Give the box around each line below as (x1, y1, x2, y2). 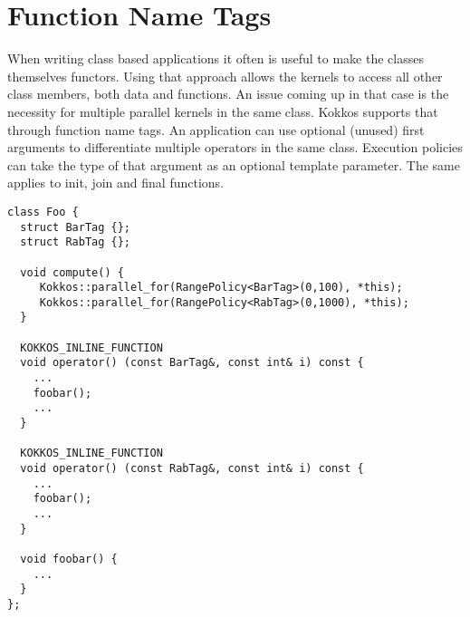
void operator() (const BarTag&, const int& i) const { (20, 356, 364, 370)
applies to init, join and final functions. (7, 173, 224, 192)
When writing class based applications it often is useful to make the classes (7, 49, 424, 68)
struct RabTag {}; (20, 236, 131, 249)
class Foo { (7, 205, 79, 218)
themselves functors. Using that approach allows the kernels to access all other (7, 66, 443, 85)
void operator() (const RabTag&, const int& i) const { (20, 462, 364, 476)
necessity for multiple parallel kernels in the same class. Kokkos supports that (7, 101, 438, 121)
